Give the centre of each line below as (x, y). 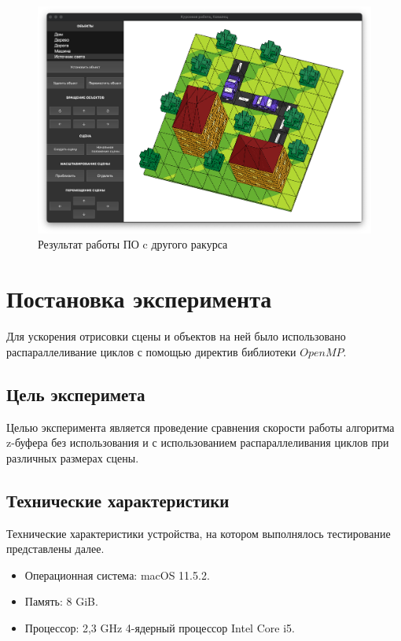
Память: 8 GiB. (61, 601)
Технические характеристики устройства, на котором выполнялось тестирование (199, 533)
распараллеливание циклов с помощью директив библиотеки (151, 351)
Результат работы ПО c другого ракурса (133, 244)
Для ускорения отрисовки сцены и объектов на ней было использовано (176, 336)
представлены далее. (55, 549)
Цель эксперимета (76, 394)
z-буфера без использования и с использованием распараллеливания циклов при (198, 442)
